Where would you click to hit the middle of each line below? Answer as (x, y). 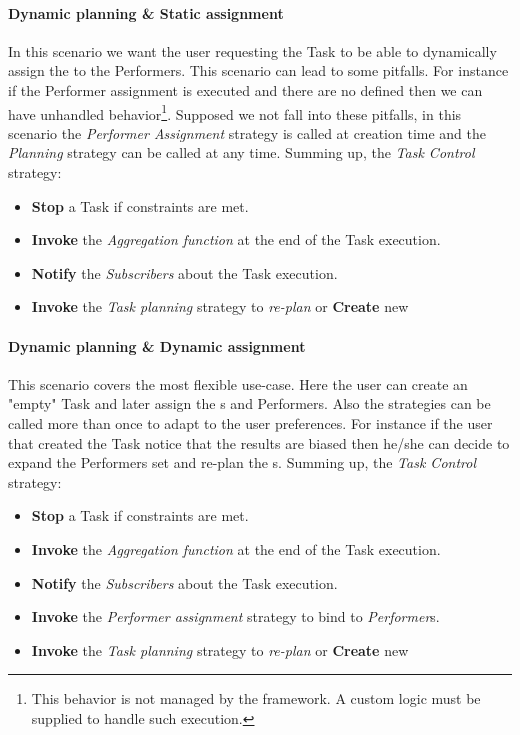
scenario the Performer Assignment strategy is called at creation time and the (247, 132)
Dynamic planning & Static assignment (146, 12)
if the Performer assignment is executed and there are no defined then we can (245, 89)
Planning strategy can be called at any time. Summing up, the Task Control (241, 152)
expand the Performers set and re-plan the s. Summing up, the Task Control (242, 462)
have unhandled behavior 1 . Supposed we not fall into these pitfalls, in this (235, 112)
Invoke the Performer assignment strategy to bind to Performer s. (235, 616)
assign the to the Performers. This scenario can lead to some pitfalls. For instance (258, 70)
